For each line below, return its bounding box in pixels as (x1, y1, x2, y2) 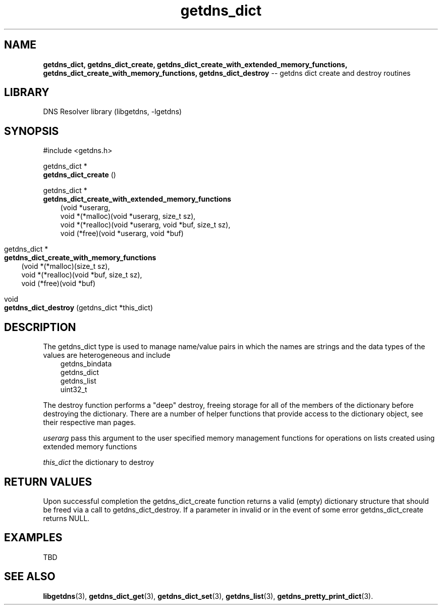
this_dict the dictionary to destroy (43, 458, 154, 467)
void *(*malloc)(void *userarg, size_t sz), (60, 212, 196, 221)
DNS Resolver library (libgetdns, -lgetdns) (43, 107, 182, 116)
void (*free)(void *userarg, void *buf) (60, 229, 184, 238)
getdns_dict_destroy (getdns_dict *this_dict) (4, 303, 153, 312)
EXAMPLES (4, 531, 63, 544)
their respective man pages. (43, 418, 136, 427)
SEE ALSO (4, 570, 56, 583)
